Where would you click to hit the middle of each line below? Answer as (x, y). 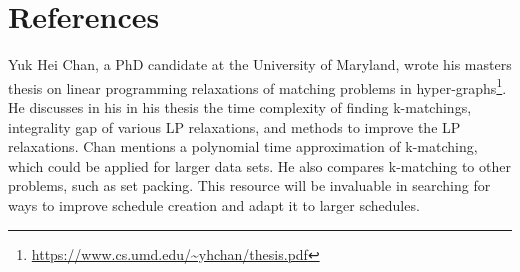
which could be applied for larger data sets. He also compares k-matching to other (259, 165)
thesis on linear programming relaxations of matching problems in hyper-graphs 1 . (257, 86)
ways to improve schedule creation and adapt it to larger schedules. (214, 204)
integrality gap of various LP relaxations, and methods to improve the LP (234, 126)
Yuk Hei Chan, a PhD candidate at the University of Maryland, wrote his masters (260, 64)
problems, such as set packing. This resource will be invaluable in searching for (249, 185)
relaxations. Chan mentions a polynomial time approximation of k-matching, (243, 146)
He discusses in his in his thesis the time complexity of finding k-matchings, (240, 106)
